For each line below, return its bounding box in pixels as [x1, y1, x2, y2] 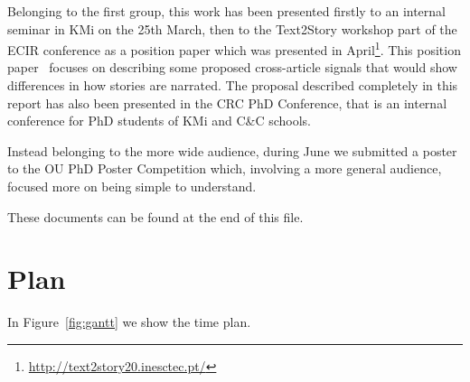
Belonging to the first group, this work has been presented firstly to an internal [7, 2, 446, 20]
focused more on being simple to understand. [7, 177, 257, 195]
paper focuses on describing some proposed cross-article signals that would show [7, 58, 457, 77]
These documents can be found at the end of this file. [7, 207, 304, 226]
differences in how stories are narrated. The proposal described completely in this [7, 76, 458, 95]
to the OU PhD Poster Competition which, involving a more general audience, [7, 159, 442, 178]
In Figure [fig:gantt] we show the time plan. [7, 312, 251, 331]
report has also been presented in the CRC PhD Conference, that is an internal [7, 93, 447, 112]
